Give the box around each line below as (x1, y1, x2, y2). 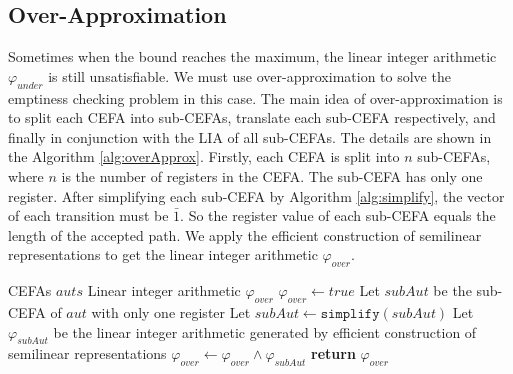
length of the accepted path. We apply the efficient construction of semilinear (8, 224, 482, 245)
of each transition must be (8, 205, 169, 226)
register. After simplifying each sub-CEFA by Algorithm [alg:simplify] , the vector (8, 185, 505, 206)
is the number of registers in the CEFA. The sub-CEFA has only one (61, 165, 483, 186)
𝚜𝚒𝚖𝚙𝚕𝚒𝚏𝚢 (320, 306, 380, 321)
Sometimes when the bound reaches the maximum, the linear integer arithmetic (8, 46, 497, 67)
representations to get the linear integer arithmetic (8, 244, 318, 265)
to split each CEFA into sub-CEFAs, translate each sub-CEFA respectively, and (8, 107, 496, 128)
